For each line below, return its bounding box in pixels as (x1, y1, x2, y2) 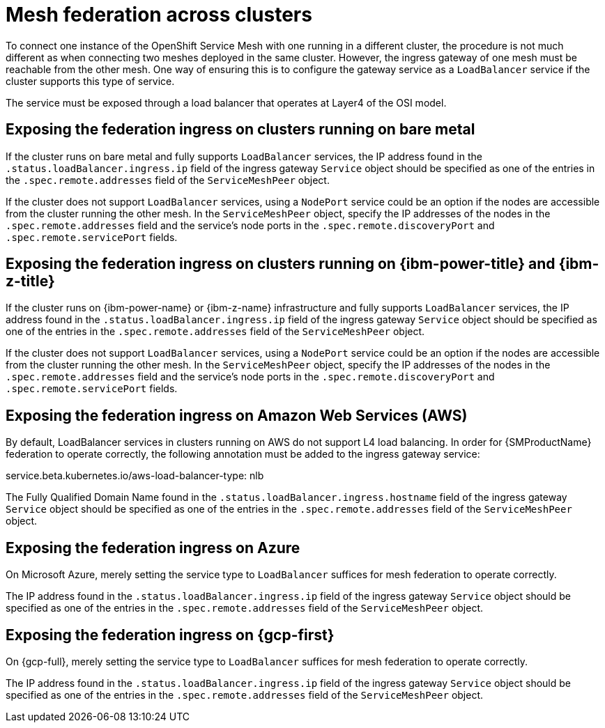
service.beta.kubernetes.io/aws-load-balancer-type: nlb (6, 470, 264, 482)
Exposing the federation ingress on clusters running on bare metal (6, 121, 475, 139)
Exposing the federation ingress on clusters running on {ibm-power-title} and (6, 255, 556, 273)
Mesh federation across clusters (6, 3, 312, 26)
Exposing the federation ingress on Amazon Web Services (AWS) (6, 406, 468, 424)
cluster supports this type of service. (6, 75, 175, 87)
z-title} (6, 272, 55, 291)
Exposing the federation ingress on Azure (6, 539, 300, 557)
